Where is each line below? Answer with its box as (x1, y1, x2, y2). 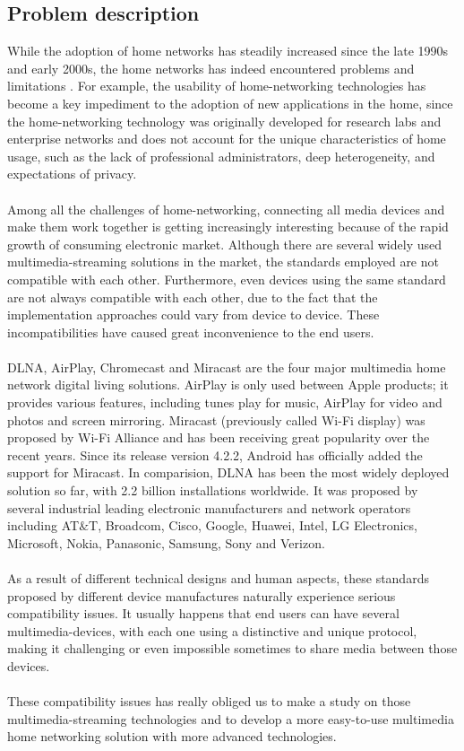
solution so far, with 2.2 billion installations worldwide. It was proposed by (7, 481, 418, 500)
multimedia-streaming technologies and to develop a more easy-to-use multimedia (7, 709, 454, 728)
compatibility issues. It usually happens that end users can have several (7, 604, 400, 623)
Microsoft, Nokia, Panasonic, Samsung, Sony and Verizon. (7, 533, 325, 552)
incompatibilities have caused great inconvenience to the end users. (7, 322, 374, 341)
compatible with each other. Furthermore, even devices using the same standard (7, 269, 446, 288)
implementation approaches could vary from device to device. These (7, 305, 380, 324)
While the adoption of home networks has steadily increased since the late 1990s (7, 41, 449, 60)
